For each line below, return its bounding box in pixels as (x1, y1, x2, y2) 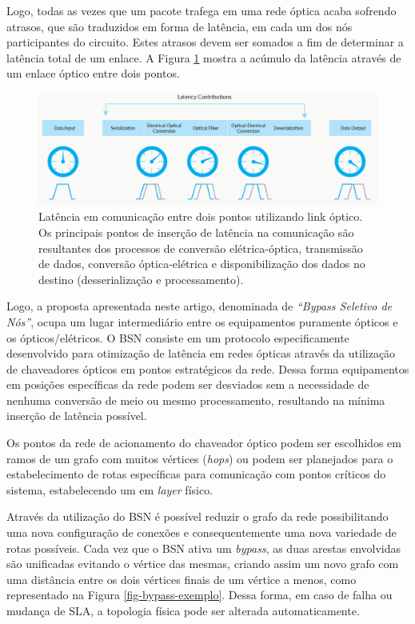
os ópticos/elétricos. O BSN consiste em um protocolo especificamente (6, 329, 349, 346)
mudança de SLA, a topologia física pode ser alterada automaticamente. (6, 602, 360, 618)
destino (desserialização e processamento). (38, 270, 244, 287)
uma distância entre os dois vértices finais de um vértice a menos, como (6, 570, 357, 587)
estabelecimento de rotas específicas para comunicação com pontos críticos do (6, 466, 386, 482)
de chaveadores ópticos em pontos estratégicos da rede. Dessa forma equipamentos (6, 360, 409, 377)
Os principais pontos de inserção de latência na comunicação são (38, 223, 354, 240)
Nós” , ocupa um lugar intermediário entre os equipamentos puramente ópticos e (6, 313, 398, 330)
